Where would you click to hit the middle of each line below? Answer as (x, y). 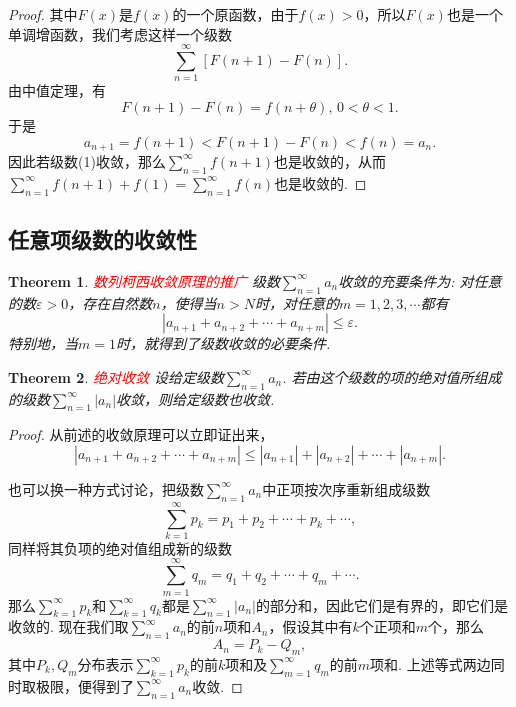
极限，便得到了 (84, 685)
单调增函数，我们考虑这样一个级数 (120, 33)
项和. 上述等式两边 (430, 663)
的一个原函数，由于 (235, 14)
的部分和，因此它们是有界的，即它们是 (381, 604)
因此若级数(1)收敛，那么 (87, 160)
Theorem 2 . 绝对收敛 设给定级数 (116, 376)
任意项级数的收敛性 (102, 238)
